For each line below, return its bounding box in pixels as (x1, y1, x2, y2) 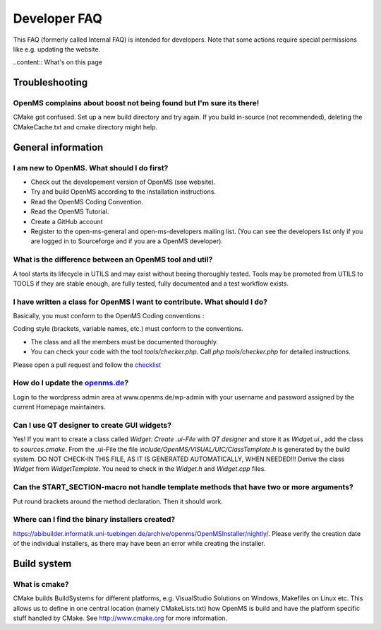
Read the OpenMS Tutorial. (30, 207, 109, 216)
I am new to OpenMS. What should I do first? (13, 163, 169, 173)
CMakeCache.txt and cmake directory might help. (13, 122, 158, 131)
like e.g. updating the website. (13, 45, 101, 53)
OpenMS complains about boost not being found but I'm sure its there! (13, 98, 260, 108)
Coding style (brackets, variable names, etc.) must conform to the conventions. (13, 325, 243, 333)
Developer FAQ (13, 11, 102, 26)
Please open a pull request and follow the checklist (13, 361, 162, 369)
